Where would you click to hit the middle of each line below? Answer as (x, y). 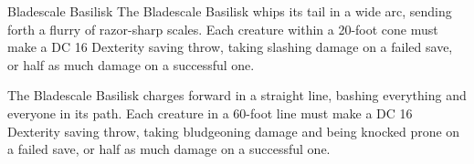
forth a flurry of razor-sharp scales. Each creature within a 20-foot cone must (223, 29)
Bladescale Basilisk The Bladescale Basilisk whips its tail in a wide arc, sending (230, 11)
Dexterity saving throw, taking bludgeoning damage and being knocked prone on (234, 131)
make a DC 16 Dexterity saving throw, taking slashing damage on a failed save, (230, 47)
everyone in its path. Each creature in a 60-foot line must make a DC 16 (210, 113)
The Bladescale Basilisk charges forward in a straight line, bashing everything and (237, 95)
